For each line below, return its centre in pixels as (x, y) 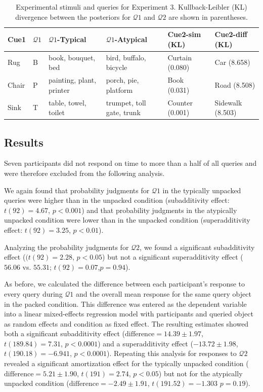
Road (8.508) (235, 84)
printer (59, 90)
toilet (57, 112)
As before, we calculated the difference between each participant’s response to (125, 284)
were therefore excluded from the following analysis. (84, 173)
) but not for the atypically (201, 373)
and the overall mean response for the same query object (164, 293)
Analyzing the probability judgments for (67, 247)
